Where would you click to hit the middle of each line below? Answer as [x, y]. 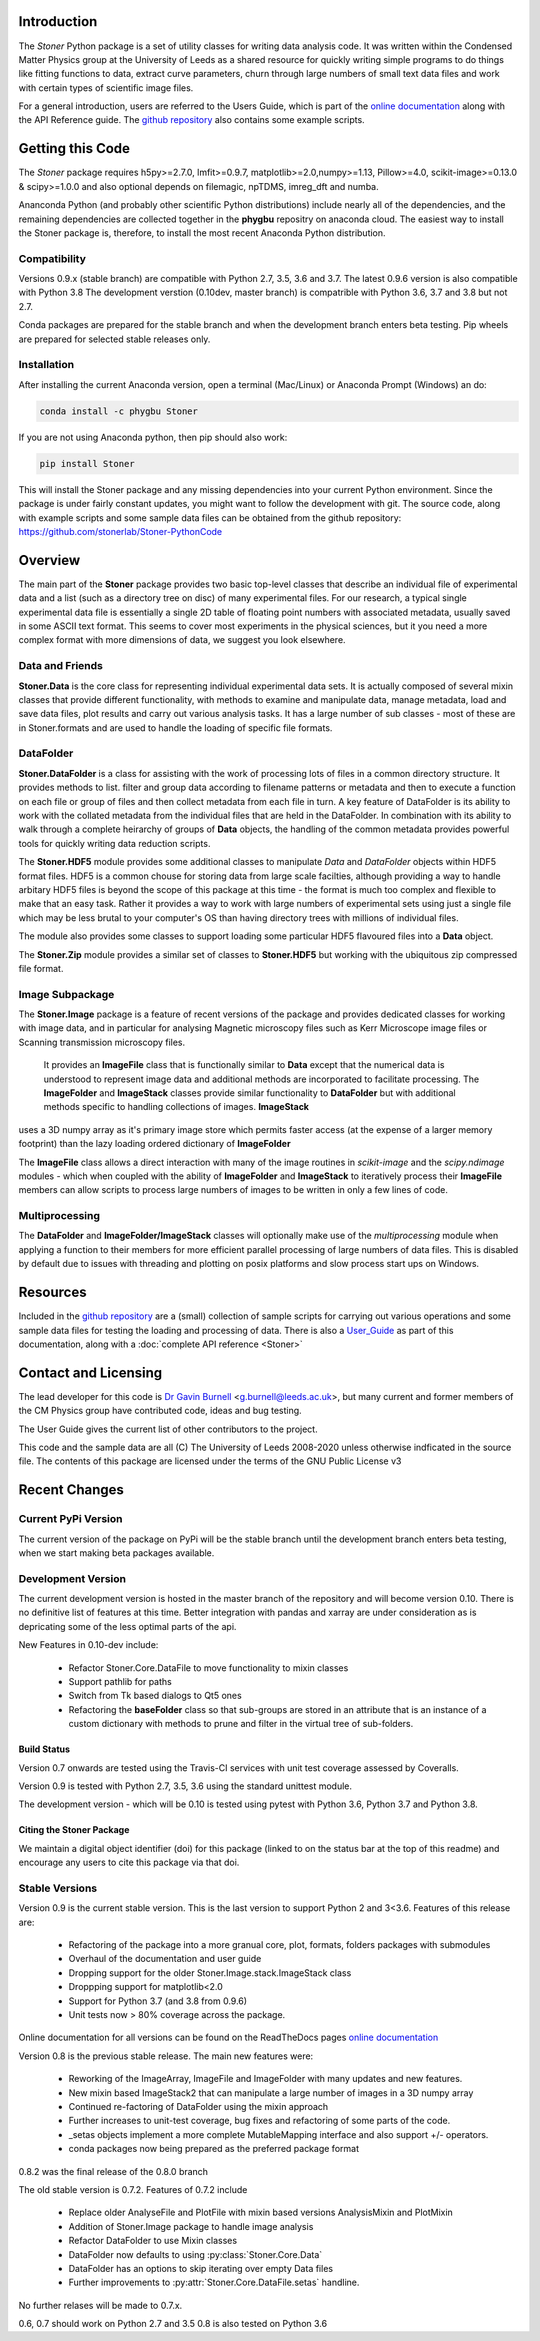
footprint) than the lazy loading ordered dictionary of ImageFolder [154, 1144]
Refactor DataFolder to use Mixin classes [153, 2241]
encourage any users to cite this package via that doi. [129, 1862]
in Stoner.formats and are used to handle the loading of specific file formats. [175, 727]
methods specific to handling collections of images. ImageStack [176, 1107]
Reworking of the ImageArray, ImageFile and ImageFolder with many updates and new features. [265, 2079]
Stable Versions [58, 1888]
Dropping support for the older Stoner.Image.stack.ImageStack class [210, 1972]
